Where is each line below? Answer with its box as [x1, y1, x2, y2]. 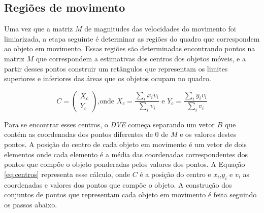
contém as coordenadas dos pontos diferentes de [4, 129, 153, 139]
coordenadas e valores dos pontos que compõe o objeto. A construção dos [4, 179, 232, 190]
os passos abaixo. [4, 199, 57, 209]
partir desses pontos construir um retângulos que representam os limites [4, 63, 228, 74]
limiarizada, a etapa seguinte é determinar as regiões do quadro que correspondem [4, 33, 260, 44]
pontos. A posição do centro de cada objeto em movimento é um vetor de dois [4, 138, 247, 149]
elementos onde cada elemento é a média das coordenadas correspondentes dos [4, 149, 248, 159]
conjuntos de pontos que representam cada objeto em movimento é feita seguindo [4, 189, 257, 200]
